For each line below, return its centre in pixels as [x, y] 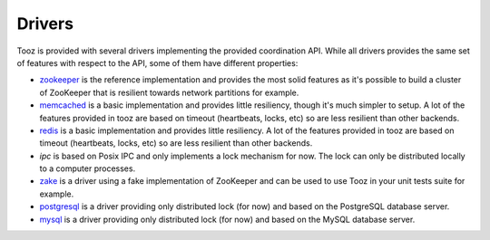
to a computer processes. [88, 168]
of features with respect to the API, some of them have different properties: [157, 62]
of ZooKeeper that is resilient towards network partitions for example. [169, 92]
